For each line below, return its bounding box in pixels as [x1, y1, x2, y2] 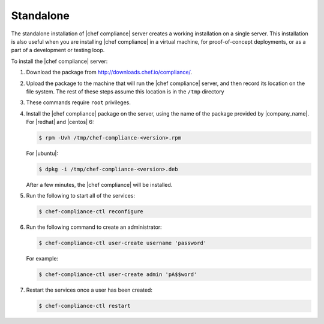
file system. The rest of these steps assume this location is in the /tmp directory [26, 87, 224, 95]
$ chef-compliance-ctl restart [38, 302, 131, 310]
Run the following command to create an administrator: [26, 223, 162, 231]
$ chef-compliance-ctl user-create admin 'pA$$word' [38, 271, 197, 278]
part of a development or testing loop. [11, 47, 105, 54]
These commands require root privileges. [26, 99, 131, 106]
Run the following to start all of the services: [26, 192, 135, 199]
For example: [26, 255, 59, 262]
